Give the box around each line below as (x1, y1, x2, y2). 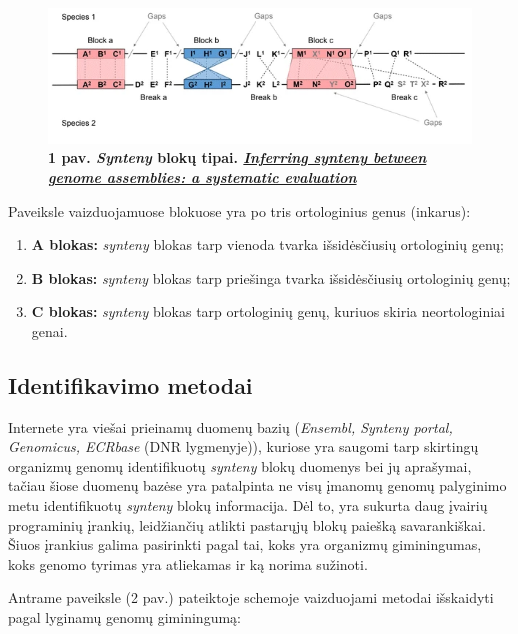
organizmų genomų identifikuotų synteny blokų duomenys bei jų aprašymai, (8, 455, 472, 476)
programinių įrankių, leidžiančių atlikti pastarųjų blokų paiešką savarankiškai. (8, 514, 486, 535)
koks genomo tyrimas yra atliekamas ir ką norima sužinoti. (8, 553, 368, 574)
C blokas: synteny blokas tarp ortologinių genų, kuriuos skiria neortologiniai (31, 301, 505, 322)
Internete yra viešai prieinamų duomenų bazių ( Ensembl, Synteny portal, (8, 416, 453, 437)
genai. (31, 320, 68, 341)
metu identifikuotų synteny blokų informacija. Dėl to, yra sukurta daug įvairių (8, 495, 488, 516)
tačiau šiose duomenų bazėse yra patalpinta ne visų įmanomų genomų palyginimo (8, 475, 507, 496)
